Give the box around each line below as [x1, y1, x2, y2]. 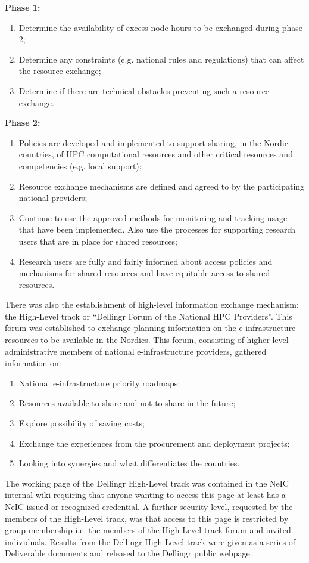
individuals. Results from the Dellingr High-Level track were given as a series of [5, 535, 296, 547]
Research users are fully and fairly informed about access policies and [18, 255, 273, 267]
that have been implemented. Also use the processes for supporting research [18, 223, 296, 236]
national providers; [18, 191, 88, 204]
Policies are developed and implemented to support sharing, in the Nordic [18, 136, 288, 149]
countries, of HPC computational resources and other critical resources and [18, 148, 293, 160]
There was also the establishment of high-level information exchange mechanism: [5, 298, 299, 311]
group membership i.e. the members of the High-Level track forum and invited [5, 524, 291, 536]
